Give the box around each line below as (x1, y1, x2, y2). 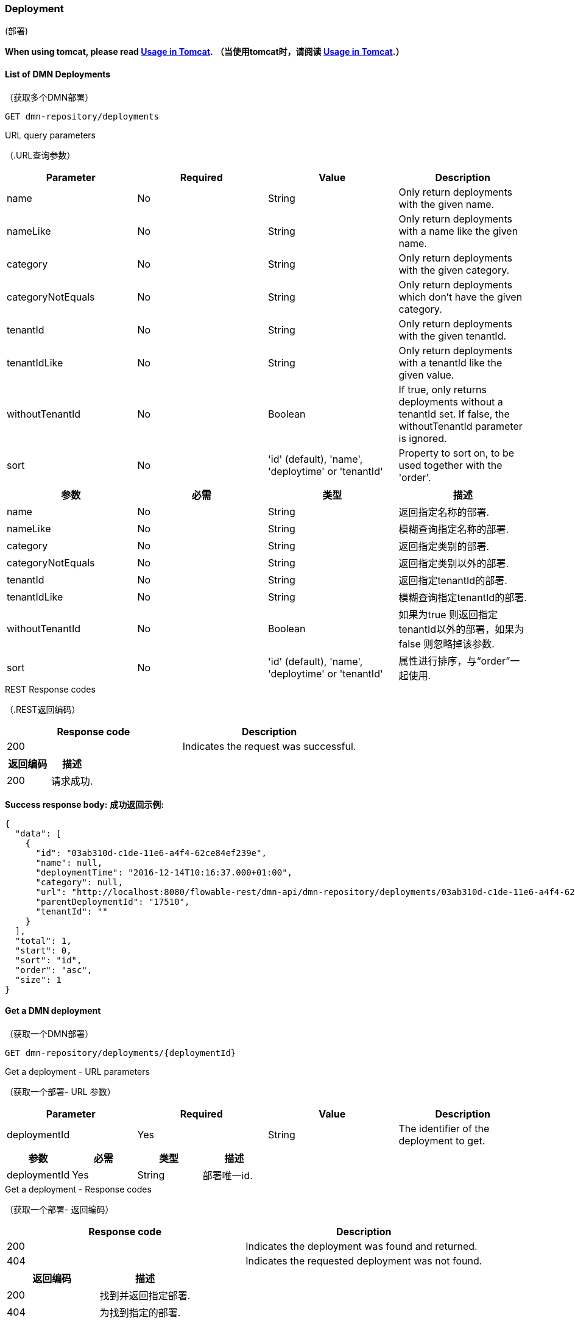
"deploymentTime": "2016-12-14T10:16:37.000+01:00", (35, 867, 293, 877)
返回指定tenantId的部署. (398, 574, 507, 587)
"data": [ (15, 828, 62, 838)
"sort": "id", (15, 955, 82, 965)
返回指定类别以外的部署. (398, 557, 509, 569)
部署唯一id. (202, 1169, 253, 1182)
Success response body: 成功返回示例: (5, 799, 164, 810)
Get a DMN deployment (5, 1005, 101, 1016)
